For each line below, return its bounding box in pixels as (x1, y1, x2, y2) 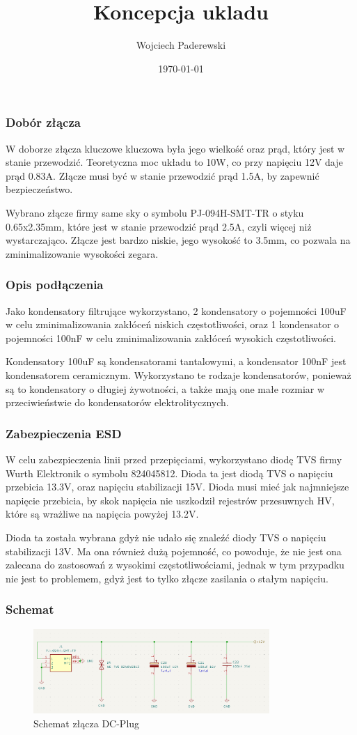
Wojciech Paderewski (136, 38, 226, 52)
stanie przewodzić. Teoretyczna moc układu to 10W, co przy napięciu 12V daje (6, 155, 343, 169)
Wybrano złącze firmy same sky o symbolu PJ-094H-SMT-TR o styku (6, 205, 304, 219)
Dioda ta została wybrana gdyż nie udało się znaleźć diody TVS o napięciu (6, 529, 326, 544)
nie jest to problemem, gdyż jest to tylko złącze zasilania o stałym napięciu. (6, 571, 328, 585)
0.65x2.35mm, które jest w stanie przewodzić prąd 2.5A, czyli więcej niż (6, 219, 312, 233)
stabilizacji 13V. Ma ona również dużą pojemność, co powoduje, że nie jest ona (6, 543, 342, 558)
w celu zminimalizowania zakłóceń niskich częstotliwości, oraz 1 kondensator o (6, 317, 340, 332)
